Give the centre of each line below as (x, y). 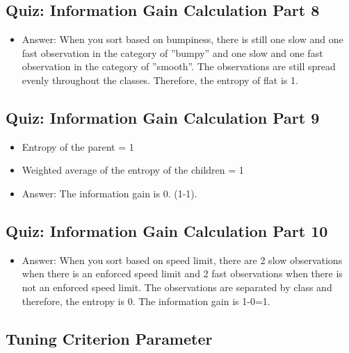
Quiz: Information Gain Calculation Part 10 (167, 230)
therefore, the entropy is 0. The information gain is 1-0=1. (146, 301)
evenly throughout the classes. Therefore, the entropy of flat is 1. (160, 80)
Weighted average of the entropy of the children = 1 (133, 170)
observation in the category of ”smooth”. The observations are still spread (179, 66)
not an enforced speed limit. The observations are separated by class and (177, 287)
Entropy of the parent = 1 (78, 146)
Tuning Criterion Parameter (109, 338)
